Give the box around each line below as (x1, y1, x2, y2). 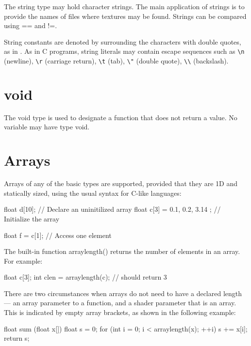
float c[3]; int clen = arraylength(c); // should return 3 (4, 272, 167, 282)
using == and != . (4, 20, 57, 31)
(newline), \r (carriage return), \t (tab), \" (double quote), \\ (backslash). (4, 56, 229, 66)
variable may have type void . (4, 122, 90, 132)
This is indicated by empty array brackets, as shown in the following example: (4, 307, 236, 317)
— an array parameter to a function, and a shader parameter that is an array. (4, 298, 236, 308)
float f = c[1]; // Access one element (4, 230, 112, 240)
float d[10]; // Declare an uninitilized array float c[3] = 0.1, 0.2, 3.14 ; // (4, 204, 221, 214)
